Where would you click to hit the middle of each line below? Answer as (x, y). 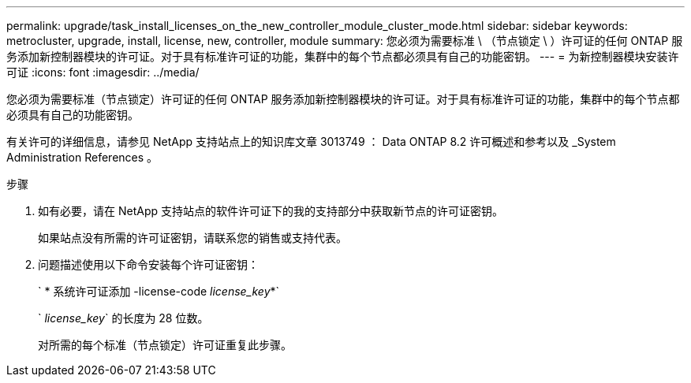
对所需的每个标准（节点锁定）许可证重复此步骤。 (165, 345)
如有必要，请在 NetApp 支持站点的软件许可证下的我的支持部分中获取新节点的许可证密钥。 (271, 211)
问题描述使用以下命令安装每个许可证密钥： (148, 264)
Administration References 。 (82, 157)
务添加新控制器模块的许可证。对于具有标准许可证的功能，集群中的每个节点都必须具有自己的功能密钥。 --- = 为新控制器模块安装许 (343, 56)
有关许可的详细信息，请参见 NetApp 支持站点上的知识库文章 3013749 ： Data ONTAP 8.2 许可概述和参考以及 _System (311, 141)
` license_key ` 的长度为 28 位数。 (123, 318)
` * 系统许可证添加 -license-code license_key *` (159, 291)
